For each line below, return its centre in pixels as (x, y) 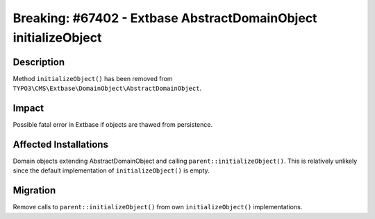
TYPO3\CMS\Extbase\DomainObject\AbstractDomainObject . (107, 88)
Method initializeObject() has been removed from (93, 78)
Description (39, 62)
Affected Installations (61, 144)
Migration (34, 191)
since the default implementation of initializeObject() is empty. (111, 170)
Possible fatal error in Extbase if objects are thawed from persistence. (113, 125)
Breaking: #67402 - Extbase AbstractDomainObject (165, 18)
